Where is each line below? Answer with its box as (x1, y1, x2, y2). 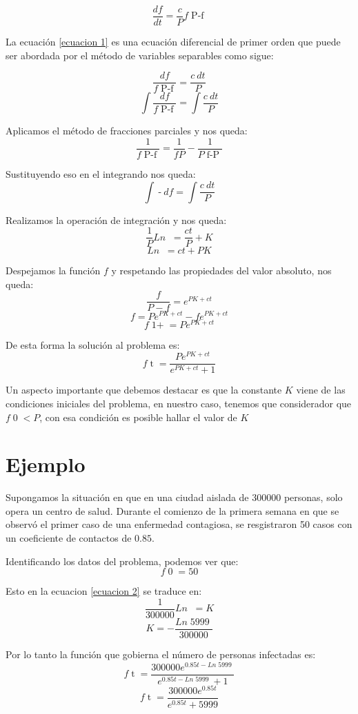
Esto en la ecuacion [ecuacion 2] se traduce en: (6, 584, 202, 598)
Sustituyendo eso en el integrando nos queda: (6, 166, 196, 181)
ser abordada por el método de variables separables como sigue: (6, 48, 274, 62)
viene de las (296, 382, 346, 397)
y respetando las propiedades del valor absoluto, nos (111, 263, 332, 278)
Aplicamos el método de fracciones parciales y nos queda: (6, 123, 248, 138)
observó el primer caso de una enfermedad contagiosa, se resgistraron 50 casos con (6, 517, 352, 531)
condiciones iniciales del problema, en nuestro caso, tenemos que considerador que (6, 396, 352, 410)
